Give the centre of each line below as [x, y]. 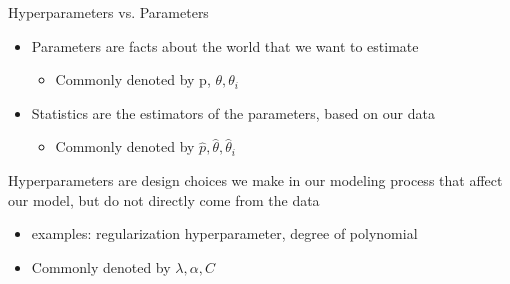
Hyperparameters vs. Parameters [108, 12]
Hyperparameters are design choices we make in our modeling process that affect [255, 179]
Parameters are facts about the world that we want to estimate [225, 45]
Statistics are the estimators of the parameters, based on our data [233, 112]
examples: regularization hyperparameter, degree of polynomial [224, 233]
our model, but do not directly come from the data [164, 199]
